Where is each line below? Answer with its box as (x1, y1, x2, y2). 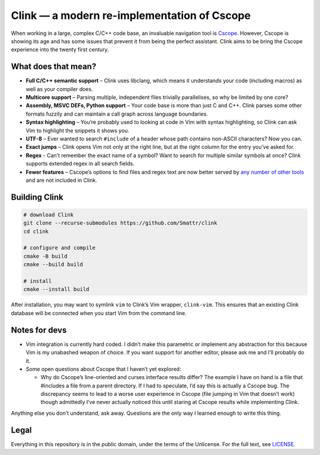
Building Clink (11, 192, 63, 202)
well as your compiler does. (25, 85, 93, 92)
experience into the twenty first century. (11, 46, 109, 53)
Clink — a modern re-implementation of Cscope (11, 9, 251, 22)
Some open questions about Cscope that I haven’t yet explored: (25, 365, 181, 373)
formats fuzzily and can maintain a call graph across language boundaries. (25, 110, 209, 117)
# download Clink (23, 211, 74, 218)
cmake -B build (23, 252, 68, 259)
